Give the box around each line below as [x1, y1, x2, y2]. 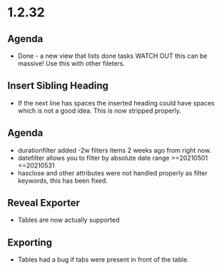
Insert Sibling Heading [7, 80, 109, 92]
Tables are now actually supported [17, 215, 120, 225]
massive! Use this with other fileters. [17, 59, 125, 68]
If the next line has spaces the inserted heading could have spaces [17, 98, 215, 107]
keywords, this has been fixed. [17, 176, 109, 185]
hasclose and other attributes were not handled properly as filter [17, 168, 208, 177]
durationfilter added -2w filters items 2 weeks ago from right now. [17, 145, 212, 154]
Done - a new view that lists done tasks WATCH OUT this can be [17, 51, 208, 60]
